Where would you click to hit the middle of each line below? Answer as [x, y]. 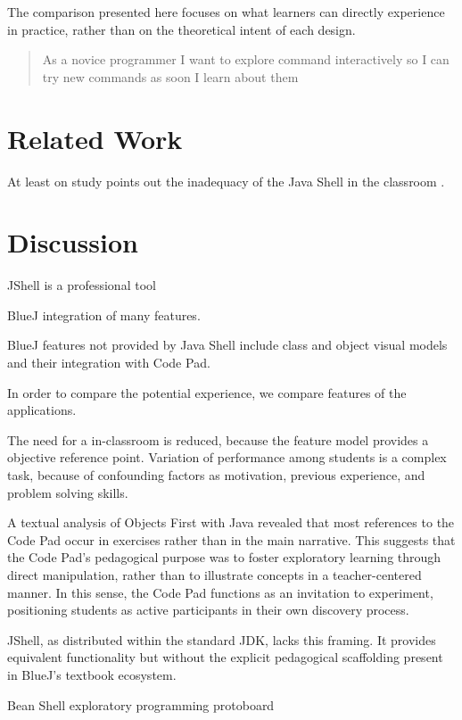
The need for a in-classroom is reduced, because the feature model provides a [218, 439]
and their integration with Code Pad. [109, 362]
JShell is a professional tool [82, 285]
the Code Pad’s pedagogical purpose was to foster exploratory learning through [224, 557]
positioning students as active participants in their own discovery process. [208, 610]
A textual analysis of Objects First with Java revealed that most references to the [231, 522]
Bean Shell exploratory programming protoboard [141, 704]
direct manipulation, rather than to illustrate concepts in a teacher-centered [214, 574]
